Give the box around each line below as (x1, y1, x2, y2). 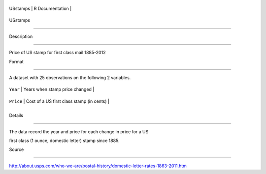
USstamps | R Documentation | (9, 5, 72, 11)
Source (9, 146, 24, 152)
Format (9, 58, 24, 64)
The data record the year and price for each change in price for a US (9, 128, 149, 135)
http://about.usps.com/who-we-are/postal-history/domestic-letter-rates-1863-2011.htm (9, 163, 187, 169)
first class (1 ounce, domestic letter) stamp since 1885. (9, 138, 120, 144)
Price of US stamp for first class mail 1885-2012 (9, 50, 106, 56)
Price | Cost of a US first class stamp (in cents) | (9, 98, 109, 104)
